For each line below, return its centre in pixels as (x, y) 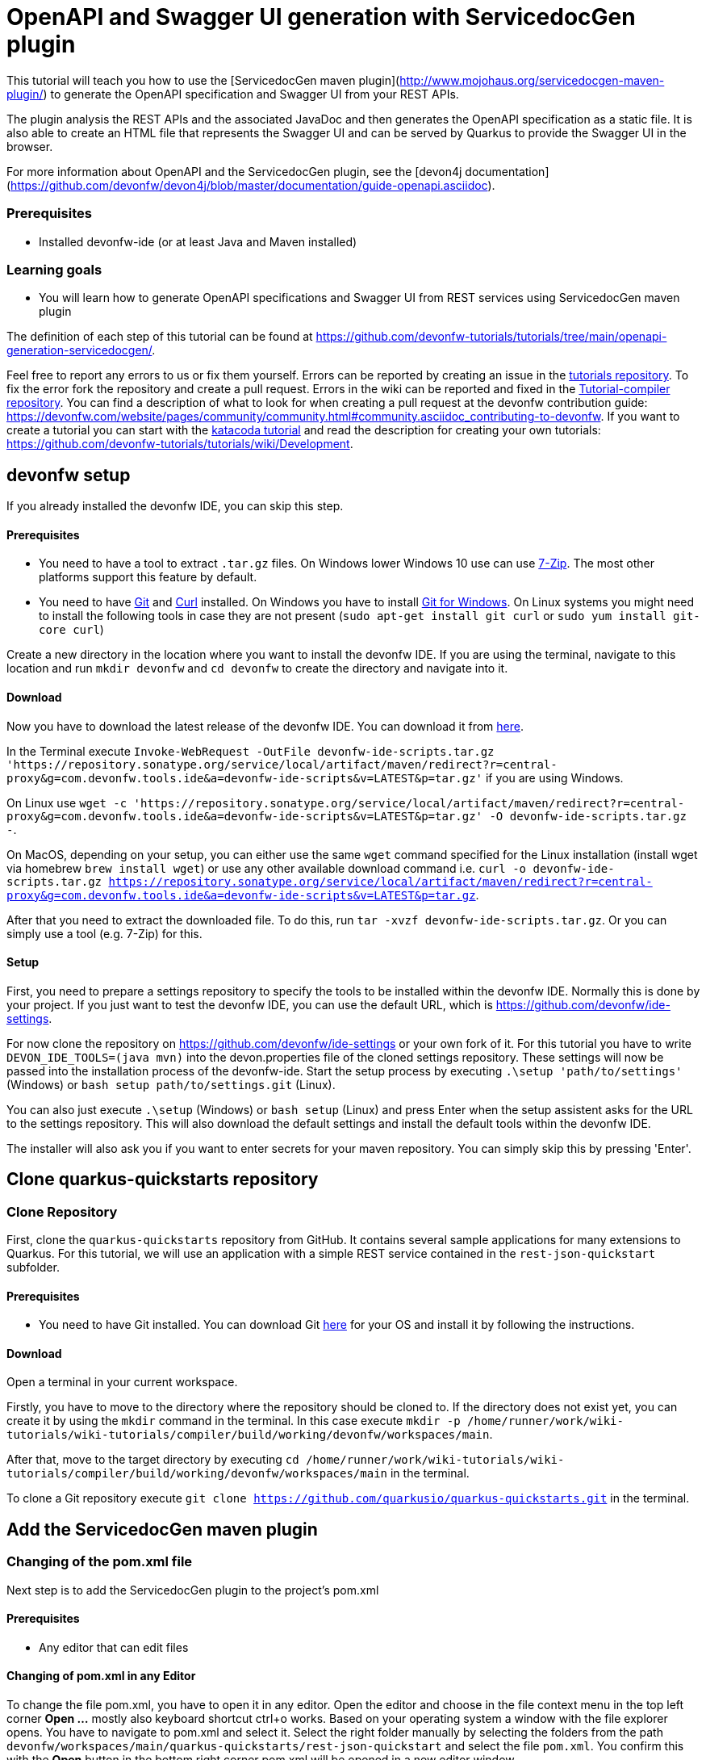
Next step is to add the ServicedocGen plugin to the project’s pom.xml (193, 1590)
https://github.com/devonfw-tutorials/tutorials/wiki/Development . (180, 444)
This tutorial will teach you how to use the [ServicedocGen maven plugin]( (203, 80)
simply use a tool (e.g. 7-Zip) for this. (104, 933)
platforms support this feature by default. (148, 577)
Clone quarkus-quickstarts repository (163, 1180)
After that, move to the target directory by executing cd (153, 1460)
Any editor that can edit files (114, 1647)
